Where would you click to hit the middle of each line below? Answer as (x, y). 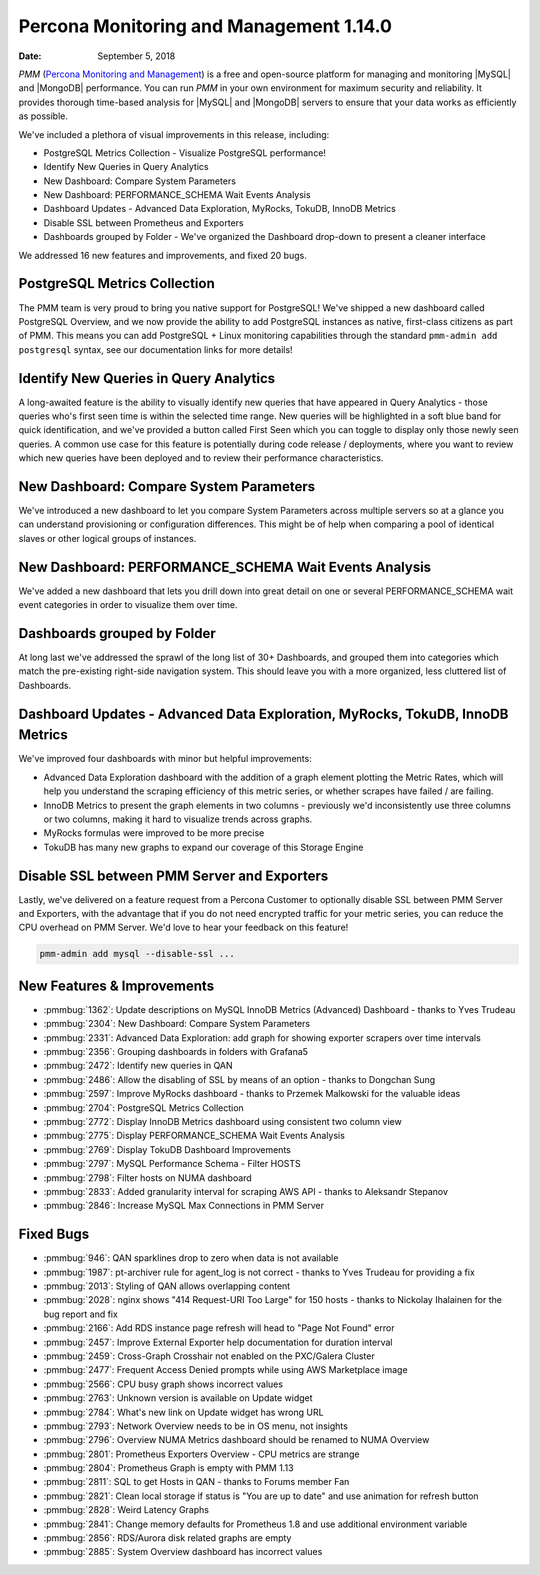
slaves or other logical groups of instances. (107, 538)
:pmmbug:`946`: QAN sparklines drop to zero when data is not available (191, 1258)
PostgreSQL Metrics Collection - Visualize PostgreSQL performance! (185, 152)
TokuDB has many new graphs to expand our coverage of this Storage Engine (203, 847)
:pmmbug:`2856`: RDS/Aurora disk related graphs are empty (167, 1538)
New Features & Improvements (116, 985)
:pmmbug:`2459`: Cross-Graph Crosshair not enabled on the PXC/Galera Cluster (209, 1356)
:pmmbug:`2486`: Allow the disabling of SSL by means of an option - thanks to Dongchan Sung (239, 1079)
